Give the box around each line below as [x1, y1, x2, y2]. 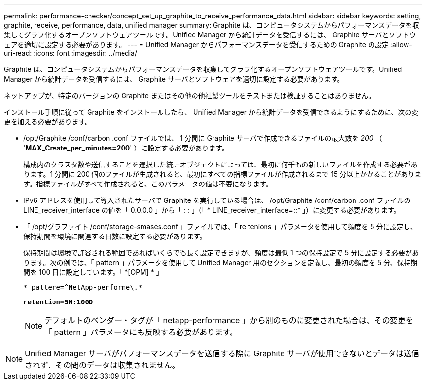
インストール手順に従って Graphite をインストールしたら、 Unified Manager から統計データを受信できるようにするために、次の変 [4, 108, 419, 116]
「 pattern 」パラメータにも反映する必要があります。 [44, 327, 238, 337]
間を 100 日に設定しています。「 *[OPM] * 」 [23, 268, 163, 276]
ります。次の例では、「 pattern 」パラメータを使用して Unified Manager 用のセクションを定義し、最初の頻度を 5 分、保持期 [23, 258, 418, 267]
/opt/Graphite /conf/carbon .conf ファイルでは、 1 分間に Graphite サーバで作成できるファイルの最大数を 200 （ [23, 134, 382, 142]
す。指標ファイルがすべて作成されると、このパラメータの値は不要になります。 [23, 180, 273, 188]
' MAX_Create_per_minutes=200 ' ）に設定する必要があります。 [23, 144, 229, 152]
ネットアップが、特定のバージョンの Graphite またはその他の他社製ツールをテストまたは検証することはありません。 [4, 91, 375, 100]
